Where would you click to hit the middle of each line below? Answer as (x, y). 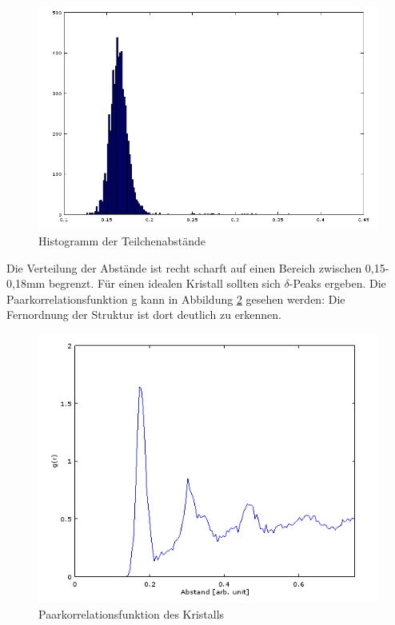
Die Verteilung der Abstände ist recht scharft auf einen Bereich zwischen (184, 267)
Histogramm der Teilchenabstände (122, 241)
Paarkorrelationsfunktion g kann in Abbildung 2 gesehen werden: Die (176, 299)
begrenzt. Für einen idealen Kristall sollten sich (164, 283)
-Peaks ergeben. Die (337, 283)
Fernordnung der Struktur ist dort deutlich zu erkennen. (144, 314)
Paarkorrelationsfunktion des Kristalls (132, 613)
